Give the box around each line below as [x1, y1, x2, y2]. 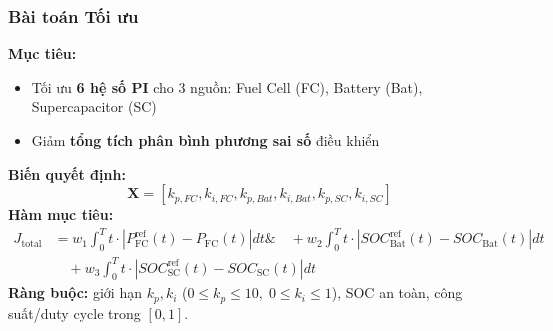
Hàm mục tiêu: [8, 204, 114, 225]
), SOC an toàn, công [331, 282, 463, 303]
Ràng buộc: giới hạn [8, 282, 142, 303]
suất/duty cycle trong [8, 302, 141, 323]
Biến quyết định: [8, 163, 126, 184]
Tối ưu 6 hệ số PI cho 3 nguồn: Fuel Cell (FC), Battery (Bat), [31, 76, 423, 97]
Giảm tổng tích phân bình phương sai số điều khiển [31, 130, 380, 150]
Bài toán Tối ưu [8, 3, 139, 28]
